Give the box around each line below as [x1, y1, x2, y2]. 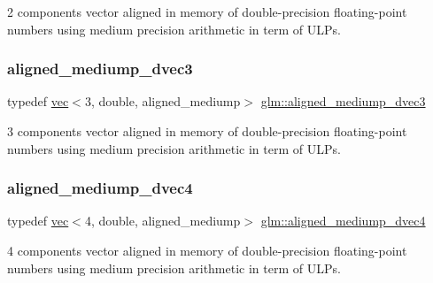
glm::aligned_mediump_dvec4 [260, 211, 426, 230]
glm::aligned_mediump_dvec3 [260, 92, 426, 111]
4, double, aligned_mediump [84, 211, 241, 230]
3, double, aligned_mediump [84, 92, 241, 111]
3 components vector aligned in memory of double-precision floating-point [7, 122, 407, 140]
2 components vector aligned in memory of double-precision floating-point [7, 3, 407, 20]
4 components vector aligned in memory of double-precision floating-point [7, 241, 407, 259]
